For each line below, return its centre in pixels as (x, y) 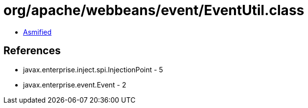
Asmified (38, 32)
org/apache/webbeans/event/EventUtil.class (154, 10)
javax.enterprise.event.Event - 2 (75, 85)
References (32, 51)
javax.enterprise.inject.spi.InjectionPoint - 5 (93, 69)
